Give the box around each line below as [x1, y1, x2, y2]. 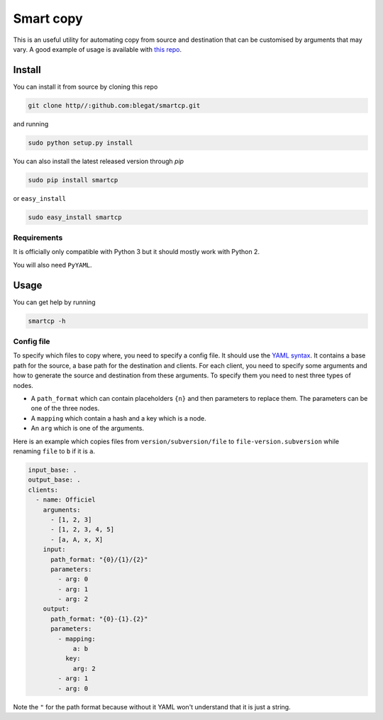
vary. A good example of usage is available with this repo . [13, 45, 182, 53]
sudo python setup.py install [28, 138, 133, 147]
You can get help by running [13, 298, 96, 306]
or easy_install [13, 194, 67, 202]
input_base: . [28, 465, 77, 474]
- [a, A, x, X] [50, 536, 104, 543]
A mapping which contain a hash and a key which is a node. [30, 414, 207, 422]
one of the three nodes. [30, 404, 100, 413]
